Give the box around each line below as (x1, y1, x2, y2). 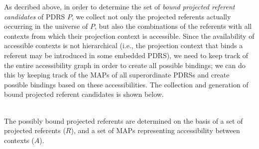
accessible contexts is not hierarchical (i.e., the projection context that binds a (4, 40, 243, 51)
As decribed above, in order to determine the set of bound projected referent (4, 1, 235, 11)
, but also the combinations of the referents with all (94, 21, 252, 31)
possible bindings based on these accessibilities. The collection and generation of (4, 79, 249, 89)
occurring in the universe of (4, 21, 88, 31)
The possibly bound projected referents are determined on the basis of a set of (4, 115, 243, 126)
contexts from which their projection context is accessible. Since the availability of (4, 30, 255, 41)
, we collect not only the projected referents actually (71, 11, 231, 21)
